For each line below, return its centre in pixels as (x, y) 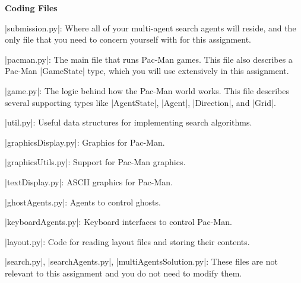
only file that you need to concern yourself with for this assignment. (128, 39)
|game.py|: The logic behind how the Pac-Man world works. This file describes (147, 90)
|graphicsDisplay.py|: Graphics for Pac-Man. (85, 142)
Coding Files (31, 8)
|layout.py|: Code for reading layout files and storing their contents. (127, 241)
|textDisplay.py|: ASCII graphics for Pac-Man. (89, 181)
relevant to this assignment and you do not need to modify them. (123, 273)
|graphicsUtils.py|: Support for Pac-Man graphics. (95, 162)
